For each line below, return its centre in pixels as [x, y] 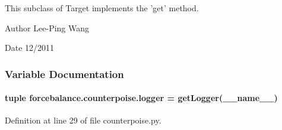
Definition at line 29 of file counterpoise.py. [83, 120]
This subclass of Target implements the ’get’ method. [102, 8]
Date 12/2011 [30, 48]
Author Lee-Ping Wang [47, 27]
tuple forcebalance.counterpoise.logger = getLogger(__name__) [141, 98]
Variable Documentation [64, 74]
